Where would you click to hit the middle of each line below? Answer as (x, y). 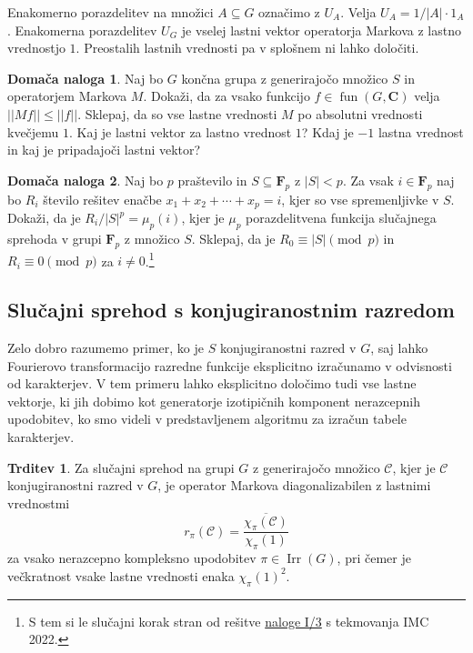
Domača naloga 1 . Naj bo (86, 78)
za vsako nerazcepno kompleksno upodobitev (132, 558)
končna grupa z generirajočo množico (285, 78)
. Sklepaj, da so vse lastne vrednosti (177, 113)
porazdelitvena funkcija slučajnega (341, 217)
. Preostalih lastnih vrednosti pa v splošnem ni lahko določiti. (247, 48)
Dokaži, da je (44, 217)
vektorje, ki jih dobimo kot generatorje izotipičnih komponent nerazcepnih (214, 401)
